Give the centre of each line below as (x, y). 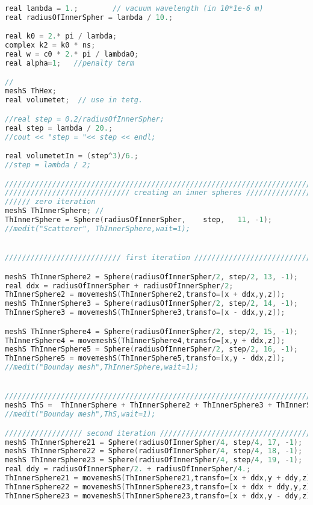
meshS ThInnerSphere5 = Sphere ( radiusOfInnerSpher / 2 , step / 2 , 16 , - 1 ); (152, 349)
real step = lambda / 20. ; (59, 128)
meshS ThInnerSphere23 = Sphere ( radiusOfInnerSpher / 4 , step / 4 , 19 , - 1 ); (154, 460)
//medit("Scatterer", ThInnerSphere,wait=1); (98, 228)
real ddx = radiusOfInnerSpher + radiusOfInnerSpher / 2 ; (119, 286)
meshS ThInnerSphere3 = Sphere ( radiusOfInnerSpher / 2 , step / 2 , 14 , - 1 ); (152, 304)
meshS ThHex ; (31, 91)
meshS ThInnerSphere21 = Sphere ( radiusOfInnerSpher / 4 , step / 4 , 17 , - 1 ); (154, 442)
